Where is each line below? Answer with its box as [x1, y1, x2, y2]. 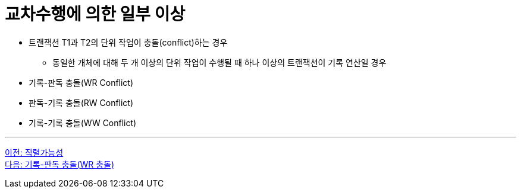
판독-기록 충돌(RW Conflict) [29, 97, 134, 108]
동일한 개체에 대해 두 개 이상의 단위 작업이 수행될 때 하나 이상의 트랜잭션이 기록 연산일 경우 [52, 57, 387, 67]
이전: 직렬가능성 [5, 147, 64, 157]
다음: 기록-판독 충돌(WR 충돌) [5, 159, 115, 169]
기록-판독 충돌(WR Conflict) [29, 77, 134, 88]
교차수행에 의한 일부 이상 [5, 4, 186, 24]
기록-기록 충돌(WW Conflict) [29, 117, 137, 128]
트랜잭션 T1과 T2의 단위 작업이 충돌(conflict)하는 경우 [29, 37, 228, 47]
